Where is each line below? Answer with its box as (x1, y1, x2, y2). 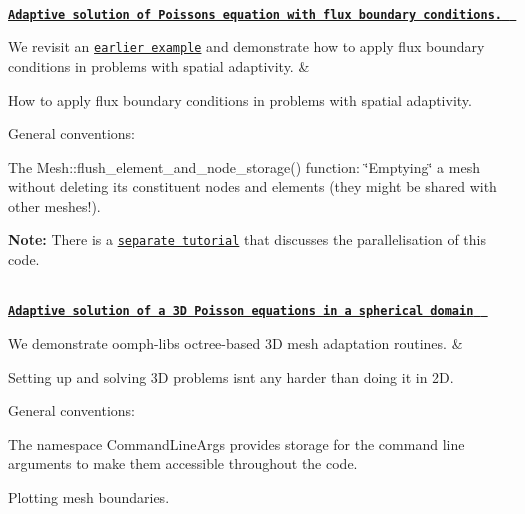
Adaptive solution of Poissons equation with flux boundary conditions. (8, 7, 502, 22)
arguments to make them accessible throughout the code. (8, 453, 358, 474)
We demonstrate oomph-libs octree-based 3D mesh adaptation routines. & (8, 332, 463, 353)
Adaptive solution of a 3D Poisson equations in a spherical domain (8, 304, 474, 319)
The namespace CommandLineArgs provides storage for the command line (8, 433, 465, 454)
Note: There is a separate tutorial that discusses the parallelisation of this (8, 229, 487, 250)
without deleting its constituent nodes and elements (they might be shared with (8, 176, 497, 197)
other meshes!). (8, 195, 101, 216)
